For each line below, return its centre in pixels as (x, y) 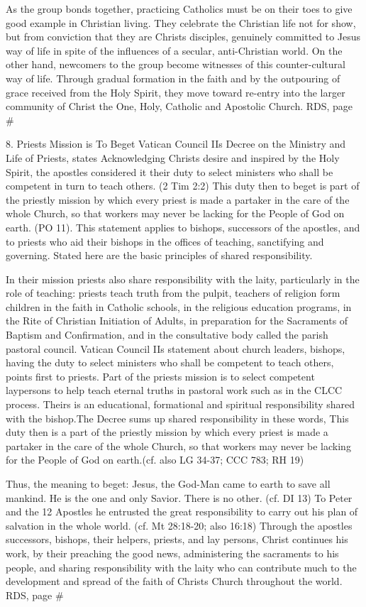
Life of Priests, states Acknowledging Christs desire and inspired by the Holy (173, 157)
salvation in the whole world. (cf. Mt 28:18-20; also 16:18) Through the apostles (179, 525)
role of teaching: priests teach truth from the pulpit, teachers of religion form (173, 293)
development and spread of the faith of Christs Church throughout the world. (174, 581)
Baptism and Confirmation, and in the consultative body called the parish (167, 335)
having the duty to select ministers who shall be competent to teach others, (170, 362)
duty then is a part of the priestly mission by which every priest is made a (167, 432)
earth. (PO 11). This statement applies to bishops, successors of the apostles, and (183, 227)
